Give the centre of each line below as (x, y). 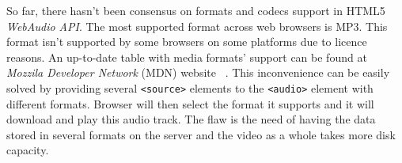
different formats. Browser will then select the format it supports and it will (190, 103)
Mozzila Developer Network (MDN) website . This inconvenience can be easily (198, 72)
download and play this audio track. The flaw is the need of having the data (191, 119)
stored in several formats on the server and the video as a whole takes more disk (201, 134)
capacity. (28, 150)
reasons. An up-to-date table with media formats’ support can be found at (187, 57)
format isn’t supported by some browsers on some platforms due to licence (187, 42)
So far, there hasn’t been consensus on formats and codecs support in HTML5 (196, 10)
